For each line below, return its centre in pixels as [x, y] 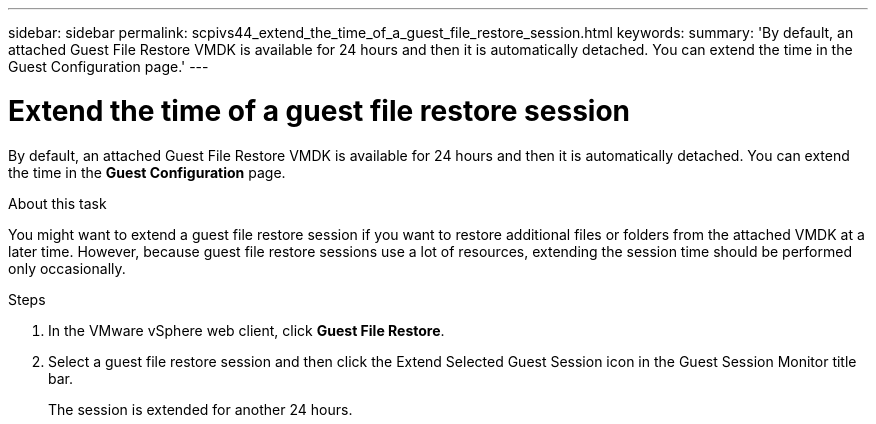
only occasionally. [67, 268]
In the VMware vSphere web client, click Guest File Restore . [246, 330]
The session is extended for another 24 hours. [200, 409]
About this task [57, 203]
